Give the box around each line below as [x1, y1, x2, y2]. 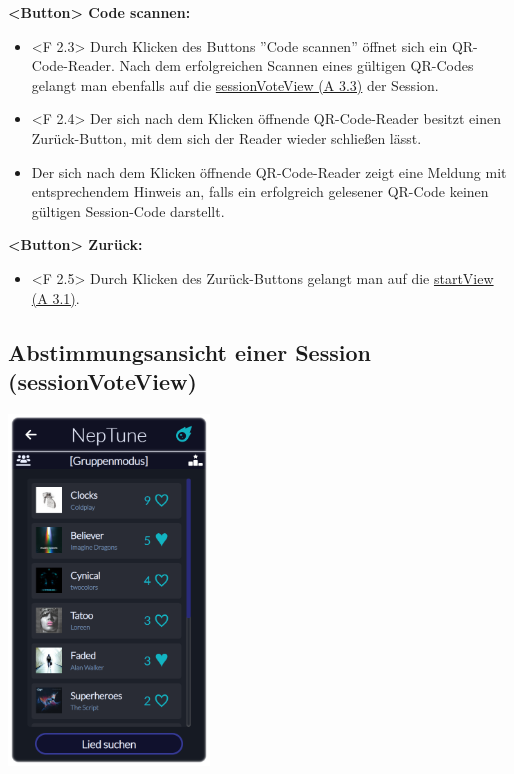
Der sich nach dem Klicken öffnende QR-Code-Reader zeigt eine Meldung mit [31, 161, 507, 182]
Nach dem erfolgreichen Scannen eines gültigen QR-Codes [119, 55, 474, 76]
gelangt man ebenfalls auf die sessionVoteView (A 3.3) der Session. [31, 74, 439, 95]
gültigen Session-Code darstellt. [31, 200, 225, 221]
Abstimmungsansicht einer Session [8, 336, 371, 367]
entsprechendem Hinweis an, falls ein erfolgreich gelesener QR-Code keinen [31, 181, 489, 202]
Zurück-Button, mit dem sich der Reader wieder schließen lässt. [31, 127, 422, 148]
